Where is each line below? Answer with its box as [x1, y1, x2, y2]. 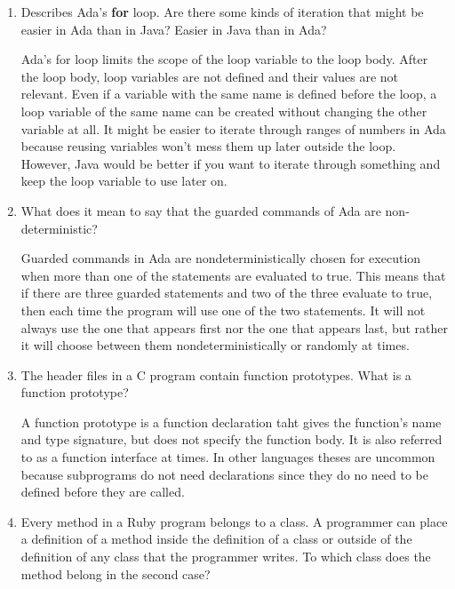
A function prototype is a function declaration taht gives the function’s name [20, 412, 442, 431]
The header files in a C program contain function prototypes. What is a [20, 365, 411, 384]
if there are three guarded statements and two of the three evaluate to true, [20, 283, 433, 302]
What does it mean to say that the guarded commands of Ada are [20, 201, 381, 219]
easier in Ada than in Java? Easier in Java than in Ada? [20, 20, 327, 38]
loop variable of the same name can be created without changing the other [20, 101, 427, 120]
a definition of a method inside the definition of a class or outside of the [20, 529, 412, 548]
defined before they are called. [20, 482, 185, 501]
